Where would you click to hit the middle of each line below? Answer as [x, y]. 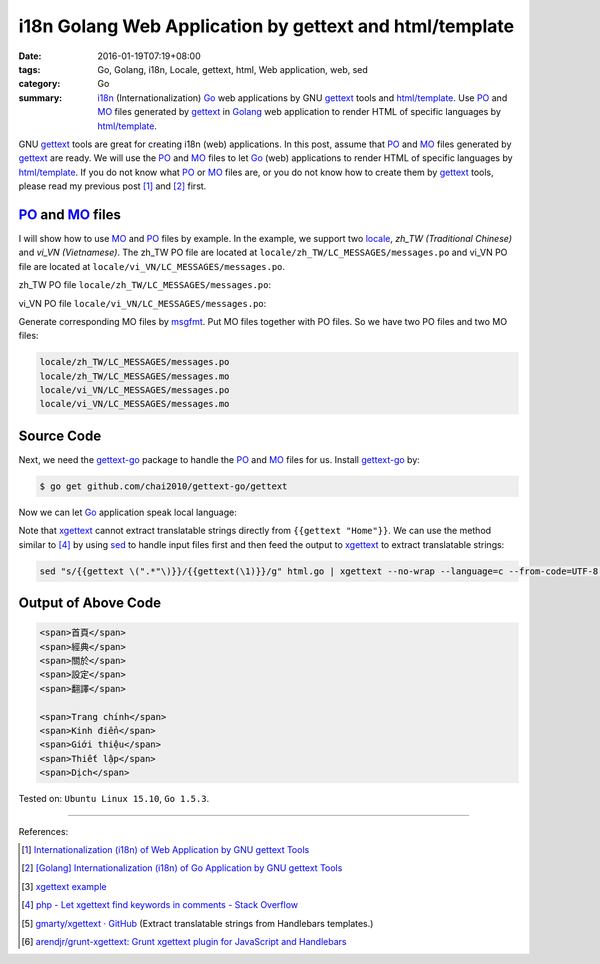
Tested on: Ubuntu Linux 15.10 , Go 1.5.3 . [114, 799]
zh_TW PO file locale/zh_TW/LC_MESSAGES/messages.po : [145, 285]
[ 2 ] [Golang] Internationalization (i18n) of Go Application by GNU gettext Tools [182, 868]
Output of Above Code [90, 603]
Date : [30, 56]
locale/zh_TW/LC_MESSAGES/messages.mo [134, 376]
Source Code [60, 435]
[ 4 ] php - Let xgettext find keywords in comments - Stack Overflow [160, 905]
